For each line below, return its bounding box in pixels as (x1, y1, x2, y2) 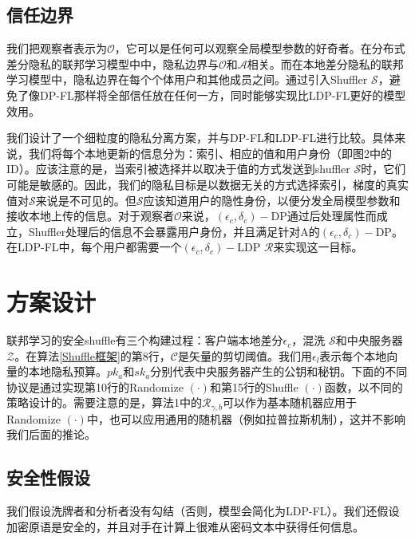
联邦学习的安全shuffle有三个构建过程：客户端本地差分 (6, 332, 283, 349)
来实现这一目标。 (273, 238, 363, 255)
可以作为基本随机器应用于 (222, 394, 357, 411)
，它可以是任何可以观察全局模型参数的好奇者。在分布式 (114, 40, 405, 57)
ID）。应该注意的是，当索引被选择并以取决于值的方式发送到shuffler (6, 160, 350, 177)
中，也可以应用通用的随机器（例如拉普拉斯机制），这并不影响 (86, 410, 405, 427)
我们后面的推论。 (6, 426, 96, 443)
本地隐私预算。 (28, 363, 107, 380)
